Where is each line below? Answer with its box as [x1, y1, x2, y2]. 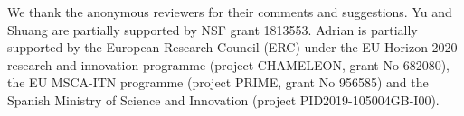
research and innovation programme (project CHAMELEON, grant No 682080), [7, 55, 450, 74]
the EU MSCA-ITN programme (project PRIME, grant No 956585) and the [7, 73, 429, 92]
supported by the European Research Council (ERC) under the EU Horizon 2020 [7, 38, 458, 57]
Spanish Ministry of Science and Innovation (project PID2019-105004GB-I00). [7, 90, 440, 109]
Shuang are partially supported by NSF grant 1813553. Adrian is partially [7, 20, 418, 39]
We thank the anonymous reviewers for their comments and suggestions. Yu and [7, 3, 452, 21]
